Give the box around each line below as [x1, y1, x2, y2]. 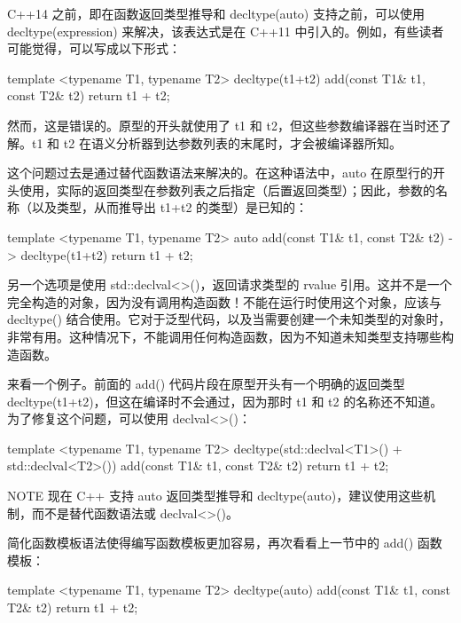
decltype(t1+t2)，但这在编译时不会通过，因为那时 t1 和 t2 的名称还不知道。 [7, 391, 443, 410]
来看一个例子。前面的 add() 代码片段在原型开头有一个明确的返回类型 [7, 375, 405, 393]
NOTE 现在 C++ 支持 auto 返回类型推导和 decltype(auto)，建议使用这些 [7, 486, 424, 505]
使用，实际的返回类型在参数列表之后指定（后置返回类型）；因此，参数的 [19, 180, 435, 199]
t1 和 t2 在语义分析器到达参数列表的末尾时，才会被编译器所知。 [31, 133, 402, 152]
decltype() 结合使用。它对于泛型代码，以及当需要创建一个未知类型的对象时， [7, 310, 451, 328]
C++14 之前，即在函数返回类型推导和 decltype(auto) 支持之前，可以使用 [7, 4, 425, 22]
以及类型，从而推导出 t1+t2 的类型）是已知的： [31, 198, 309, 217]
